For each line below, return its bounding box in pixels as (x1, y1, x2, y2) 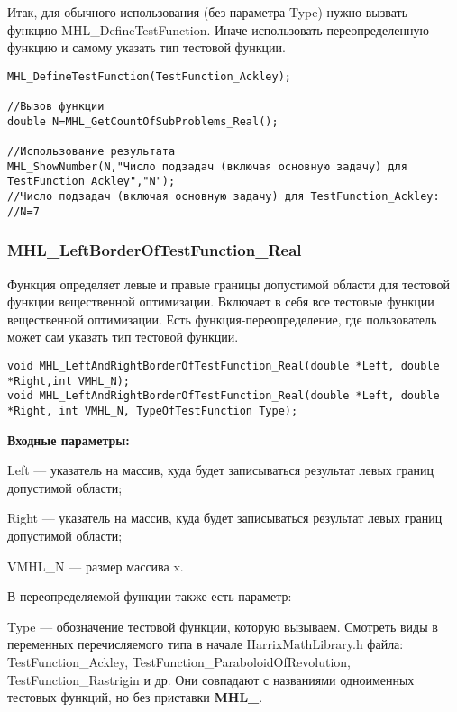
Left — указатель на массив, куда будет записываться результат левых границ (7, 461, 434, 479)
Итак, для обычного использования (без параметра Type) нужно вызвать (7, 3, 408, 21)
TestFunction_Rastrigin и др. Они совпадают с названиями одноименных (7, 670, 415, 689)
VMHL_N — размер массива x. (7, 556, 184, 575)
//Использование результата (7, 145, 176, 159)
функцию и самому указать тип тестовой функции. (7, 38, 286, 57)
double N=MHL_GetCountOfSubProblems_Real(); (7, 114, 279, 128)
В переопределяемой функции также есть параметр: (7, 587, 292, 606)
